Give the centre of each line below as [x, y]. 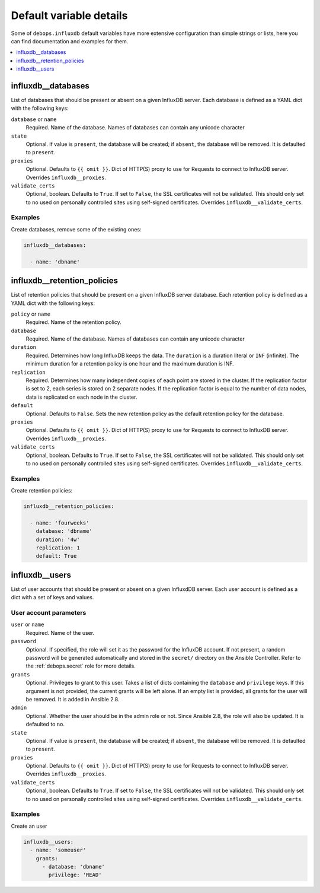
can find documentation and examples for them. [70, 41]
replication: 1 [58, 548]
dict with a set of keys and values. [52, 598]
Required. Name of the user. [60, 633]
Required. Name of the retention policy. [73, 322]
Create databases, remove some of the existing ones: [76, 229]
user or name [28, 625]
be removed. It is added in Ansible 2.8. [73, 699]
